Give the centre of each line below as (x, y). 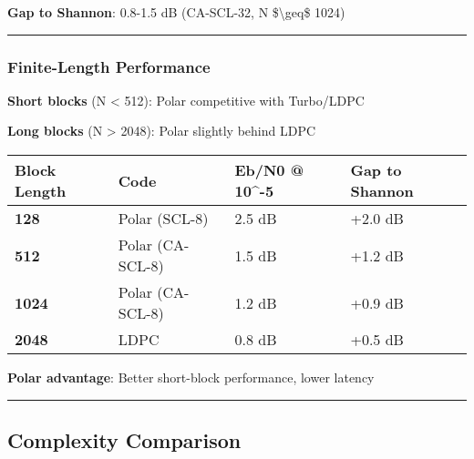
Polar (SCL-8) (163, 218)
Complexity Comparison (124, 439)
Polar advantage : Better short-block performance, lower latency (191, 377)
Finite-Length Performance (109, 66)
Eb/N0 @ (269, 170)
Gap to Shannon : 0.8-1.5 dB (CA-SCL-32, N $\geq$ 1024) (176, 12)
